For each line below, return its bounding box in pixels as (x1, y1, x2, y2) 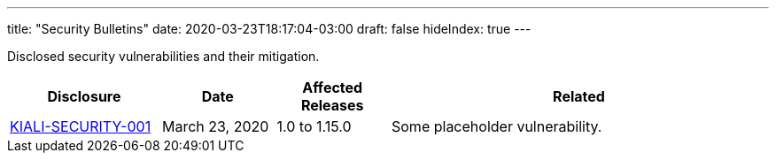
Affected (302, 79, 363, 96)
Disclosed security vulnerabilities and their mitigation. (7, 49, 320, 64)
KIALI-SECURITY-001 (10, 118, 151, 135)
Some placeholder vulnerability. (392, 118, 602, 135)
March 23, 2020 (162, 118, 269, 135)
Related (553, 88, 605, 105)
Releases (300, 96, 364, 114)
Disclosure (47, 88, 121, 105)
